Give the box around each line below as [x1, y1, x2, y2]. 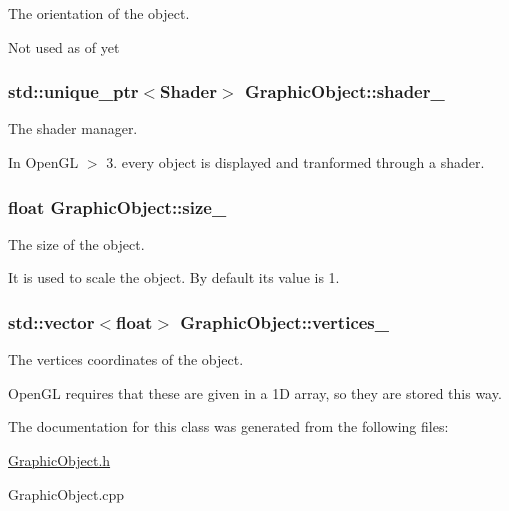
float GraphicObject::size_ [8, 194, 227, 219]
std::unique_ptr [8, 79, 139, 104]
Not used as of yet [8, 36, 120, 57]
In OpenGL [8, 152, 79, 172]
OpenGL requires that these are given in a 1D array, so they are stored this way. [8, 382, 502, 403]
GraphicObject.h [8, 450, 111, 470]
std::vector [8, 309, 95, 334]
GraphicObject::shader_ [244, 79, 445, 104]
